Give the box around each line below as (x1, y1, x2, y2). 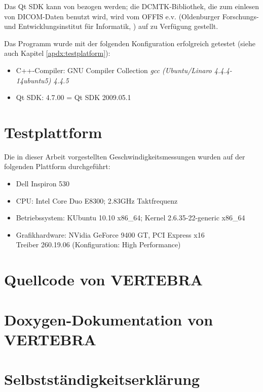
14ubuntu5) (16, 75, 51, 85)
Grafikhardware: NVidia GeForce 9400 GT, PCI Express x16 (16, 229, 205, 240)
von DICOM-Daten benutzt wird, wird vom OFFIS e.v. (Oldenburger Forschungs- (4, 11, 259, 21)
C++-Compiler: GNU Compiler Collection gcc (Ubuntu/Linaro (16, 64, 212, 75)
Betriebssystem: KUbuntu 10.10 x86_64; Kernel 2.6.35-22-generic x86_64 (16, 212, 245, 223)
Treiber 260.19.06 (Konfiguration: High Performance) (16, 239, 181, 250)
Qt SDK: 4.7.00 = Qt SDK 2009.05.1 (16, 92, 131, 103)
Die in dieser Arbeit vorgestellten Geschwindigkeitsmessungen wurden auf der (4, 151, 245, 161)
